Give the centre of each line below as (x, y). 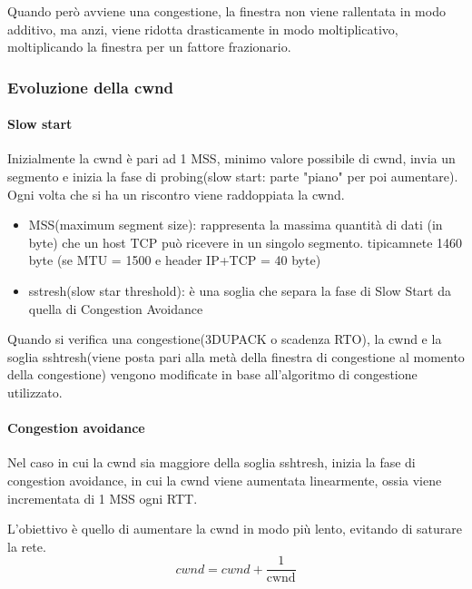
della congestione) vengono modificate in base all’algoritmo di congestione (212, 374)
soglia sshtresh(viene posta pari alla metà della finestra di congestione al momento (236, 356)
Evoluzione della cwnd (90, 87)
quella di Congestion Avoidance (116, 308)
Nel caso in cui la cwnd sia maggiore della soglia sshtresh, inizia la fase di (211, 462)
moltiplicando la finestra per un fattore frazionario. (149, 47)
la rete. (27, 546)
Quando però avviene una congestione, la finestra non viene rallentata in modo (226, 11)
